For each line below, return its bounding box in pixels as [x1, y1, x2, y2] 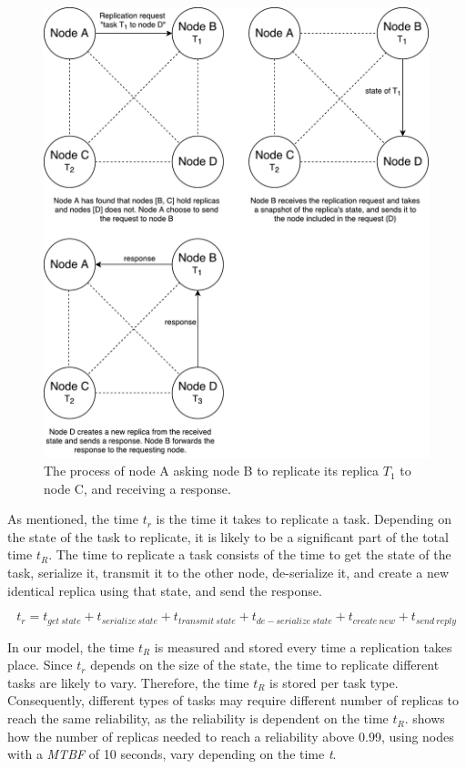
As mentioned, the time [7, 509, 138, 528]
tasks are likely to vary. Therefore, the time [7, 672, 249, 692]
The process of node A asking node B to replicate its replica [44, 461, 380, 480]
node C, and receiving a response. [44, 478, 231, 497]
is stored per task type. [269, 672, 399, 692]
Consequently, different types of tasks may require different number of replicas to [7, 691, 460, 710]
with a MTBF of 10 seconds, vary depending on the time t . [7, 744, 337, 764]
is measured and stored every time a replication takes [154, 637, 452, 656]
